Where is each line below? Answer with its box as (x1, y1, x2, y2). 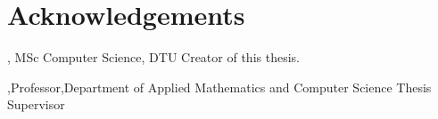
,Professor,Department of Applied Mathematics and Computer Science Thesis (7, 77, 432, 96)
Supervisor (7, 95, 65, 114)
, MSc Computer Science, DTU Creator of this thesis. (7, 48, 300, 67)
